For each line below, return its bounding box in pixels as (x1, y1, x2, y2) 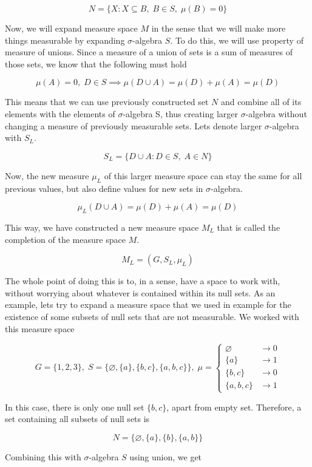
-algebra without (245, 107, 307, 120)
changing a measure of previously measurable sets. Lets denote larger (5, 119, 262, 132)
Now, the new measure (5, 169, 89, 182)
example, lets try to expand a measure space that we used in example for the (5, 298, 291, 311)
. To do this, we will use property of (170, 33, 304, 46)
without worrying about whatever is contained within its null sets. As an (5, 286, 276, 299)
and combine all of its (220, 95, 302, 108)
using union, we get (129, 450, 202, 463)
